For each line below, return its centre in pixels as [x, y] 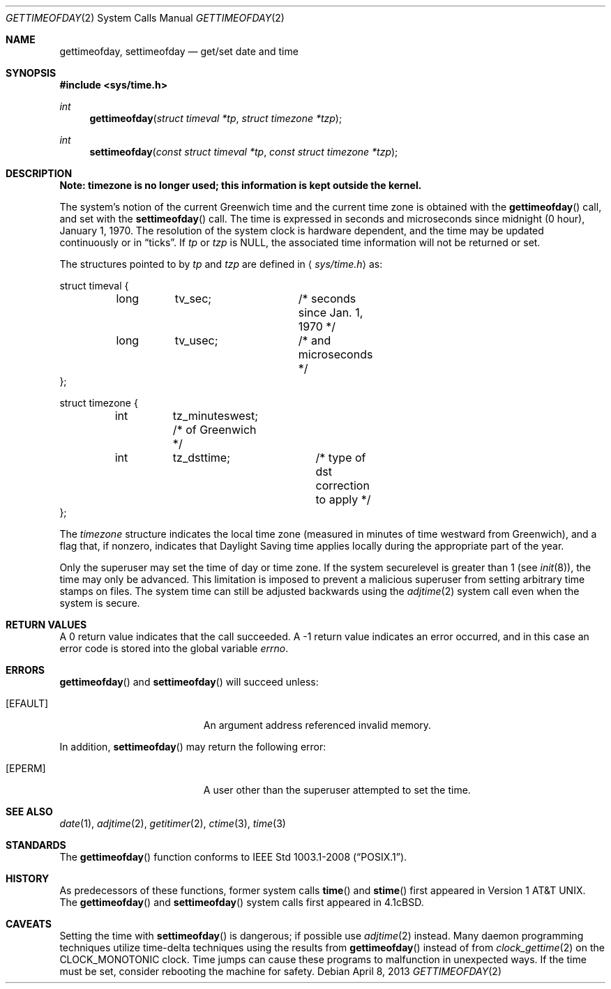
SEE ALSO [29, 811]
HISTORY [28, 878]
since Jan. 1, [331, 312]
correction [342, 485]
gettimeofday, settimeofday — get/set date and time [179, 51]
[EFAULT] [27, 703]
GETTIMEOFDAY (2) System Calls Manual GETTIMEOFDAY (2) [145, 18]
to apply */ [343, 499]
